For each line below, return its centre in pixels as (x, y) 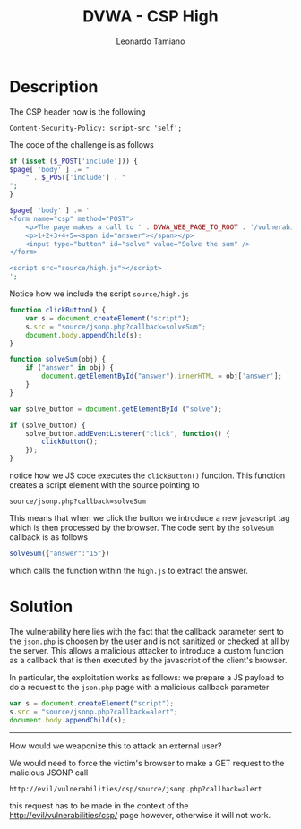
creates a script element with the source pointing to (104, 485)
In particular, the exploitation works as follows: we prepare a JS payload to (147, 677)
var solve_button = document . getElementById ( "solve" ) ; (116, 409)
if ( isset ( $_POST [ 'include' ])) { (74, 161)
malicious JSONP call (49, 773)
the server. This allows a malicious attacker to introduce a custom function (146, 650)
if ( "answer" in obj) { (70, 368)
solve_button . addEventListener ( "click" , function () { (128, 433)
